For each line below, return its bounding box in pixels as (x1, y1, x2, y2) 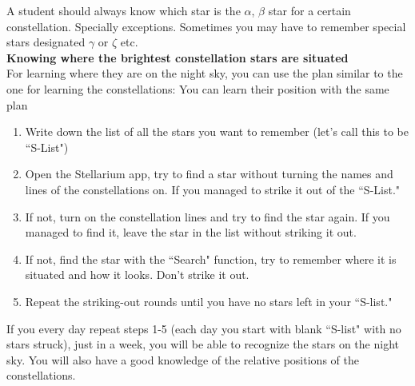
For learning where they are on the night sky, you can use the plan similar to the (6, 65, 403, 82)
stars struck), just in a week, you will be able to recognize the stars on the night (6, 336, 399, 352)
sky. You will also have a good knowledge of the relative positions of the (6, 351, 359, 368)
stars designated (6, 34, 86, 50)
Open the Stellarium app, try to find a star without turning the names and (25, 165, 393, 182)
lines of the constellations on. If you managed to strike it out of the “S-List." (25, 181, 401, 197)
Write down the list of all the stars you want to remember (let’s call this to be (25, 123, 409, 140)
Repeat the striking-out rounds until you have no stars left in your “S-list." (25, 292, 393, 309)
